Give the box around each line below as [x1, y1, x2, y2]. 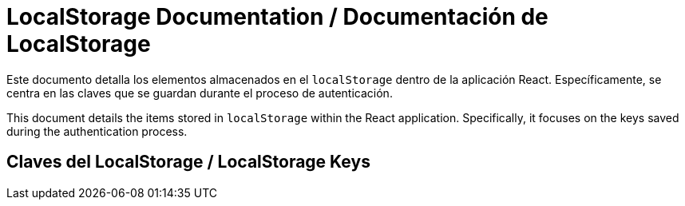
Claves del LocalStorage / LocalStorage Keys [6, 152, 370, 172]
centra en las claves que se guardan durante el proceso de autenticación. [6, 85, 393, 100]
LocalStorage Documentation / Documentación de [6, 3, 548, 30]
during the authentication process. [6, 124, 188, 138]
